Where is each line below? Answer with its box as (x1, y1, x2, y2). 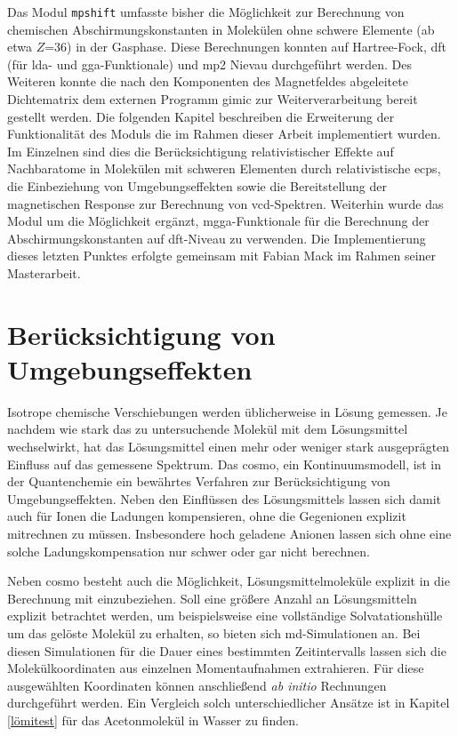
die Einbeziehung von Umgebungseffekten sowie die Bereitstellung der (7, 177, 387, 195)
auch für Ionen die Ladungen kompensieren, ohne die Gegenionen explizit (7, 507, 406, 525)
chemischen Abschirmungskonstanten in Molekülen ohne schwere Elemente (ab (7, 20, 435, 38)
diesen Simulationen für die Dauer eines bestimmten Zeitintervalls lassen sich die (7, 641, 446, 660)
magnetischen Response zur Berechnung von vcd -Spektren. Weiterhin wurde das (7, 194, 444, 212)
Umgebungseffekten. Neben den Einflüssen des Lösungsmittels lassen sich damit (7, 489, 442, 508)
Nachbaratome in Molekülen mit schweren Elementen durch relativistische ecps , (7, 159, 441, 178)
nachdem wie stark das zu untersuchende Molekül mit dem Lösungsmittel (7, 420, 408, 438)
